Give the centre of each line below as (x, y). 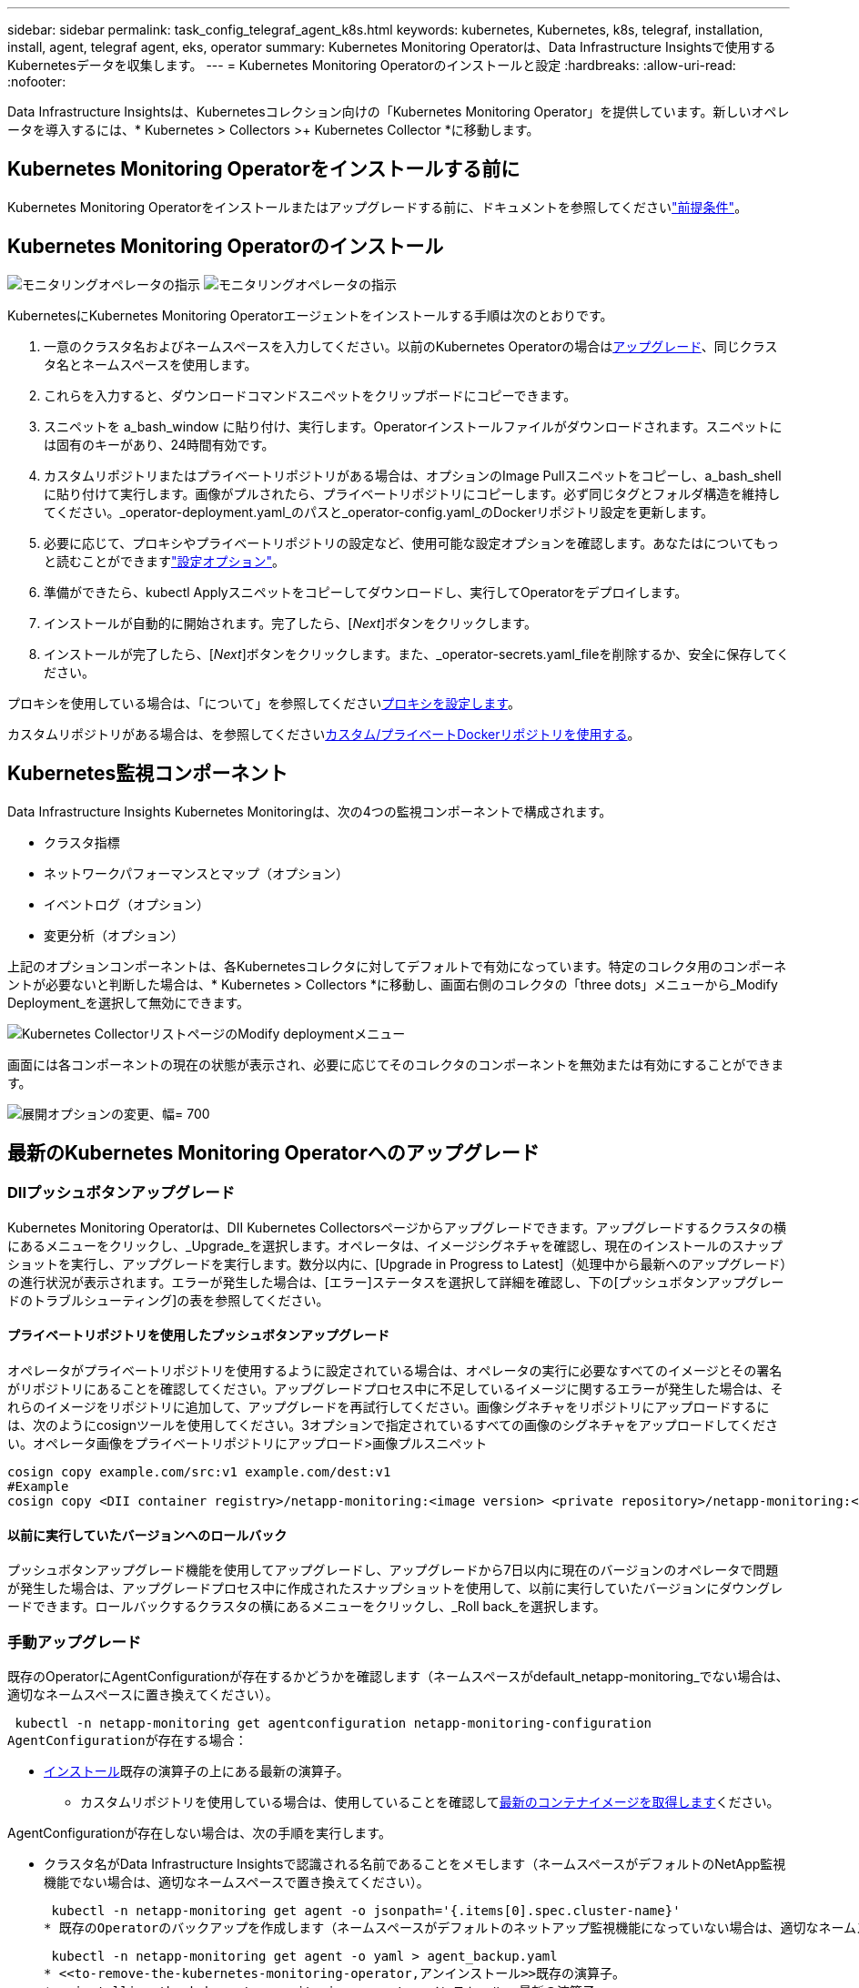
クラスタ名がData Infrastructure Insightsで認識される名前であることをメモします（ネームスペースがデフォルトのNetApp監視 (415, 1863)
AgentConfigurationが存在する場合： (127, 1740)
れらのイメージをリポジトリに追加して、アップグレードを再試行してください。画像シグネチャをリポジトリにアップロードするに (389, 1406)
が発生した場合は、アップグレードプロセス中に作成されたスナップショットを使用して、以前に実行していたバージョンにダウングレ (395, 1588)
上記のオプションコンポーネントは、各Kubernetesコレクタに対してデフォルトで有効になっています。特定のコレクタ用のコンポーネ (397, 966)
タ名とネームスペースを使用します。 (151, 364)
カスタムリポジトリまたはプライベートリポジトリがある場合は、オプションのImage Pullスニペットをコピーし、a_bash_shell (413, 475)
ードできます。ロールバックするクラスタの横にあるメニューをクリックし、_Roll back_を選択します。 (307, 1607)
